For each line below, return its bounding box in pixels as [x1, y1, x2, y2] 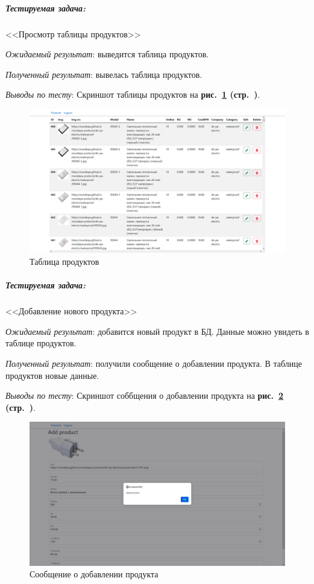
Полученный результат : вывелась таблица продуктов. [5, 68, 203, 80]
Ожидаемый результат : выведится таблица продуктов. [5, 48, 209, 60]
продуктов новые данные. [5, 369, 99, 381]
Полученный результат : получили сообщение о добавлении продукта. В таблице [5, 357, 303, 369]
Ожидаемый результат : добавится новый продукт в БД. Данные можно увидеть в [5, 325, 309, 337]
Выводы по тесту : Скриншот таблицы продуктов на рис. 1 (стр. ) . [5, 88, 260, 101]
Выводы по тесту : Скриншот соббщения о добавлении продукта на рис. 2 [5, 389, 284, 402]
